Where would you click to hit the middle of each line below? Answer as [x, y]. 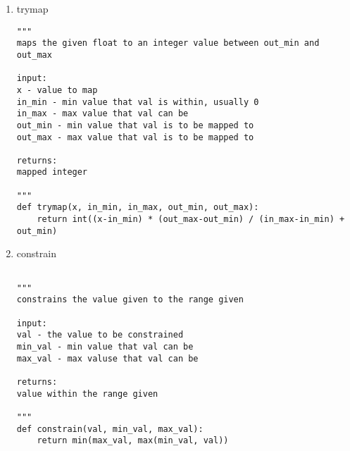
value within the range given [87, 394]
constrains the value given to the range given [130, 300]
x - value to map [57, 90]
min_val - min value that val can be [105, 346]
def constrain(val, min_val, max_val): [110, 429]
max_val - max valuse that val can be [107, 358]
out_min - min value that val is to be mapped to [135, 125]
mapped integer [52, 172]
